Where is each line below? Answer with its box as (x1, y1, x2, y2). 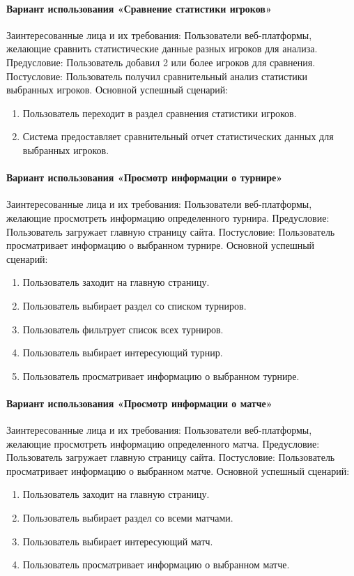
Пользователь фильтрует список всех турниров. (22, 321, 224, 336)
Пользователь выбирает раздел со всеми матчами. (22, 510, 233, 525)
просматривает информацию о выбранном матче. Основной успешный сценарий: (6, 463, 350, 478)
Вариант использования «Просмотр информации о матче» (6, 395, 272, 410)
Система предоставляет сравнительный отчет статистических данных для (22, 129, 334, 144)
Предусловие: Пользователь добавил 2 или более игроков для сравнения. (6, 54, 316, 69)
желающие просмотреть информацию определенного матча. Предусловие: (6, 436, 320, 450)
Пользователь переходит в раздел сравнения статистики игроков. (22, 105, 297, 120)
